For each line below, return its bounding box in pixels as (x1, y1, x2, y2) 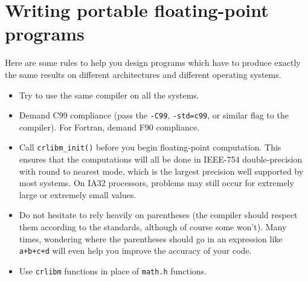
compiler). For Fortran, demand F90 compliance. (19, 120, 200, 133)
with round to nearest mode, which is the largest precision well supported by (19, 164, 304, 177)
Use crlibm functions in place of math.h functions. (19, 264, 207, 277)
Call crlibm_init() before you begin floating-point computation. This (19, 141, 281, 153)
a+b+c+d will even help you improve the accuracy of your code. (19, 244, 252, 257)
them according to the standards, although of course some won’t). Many (19, 220, 287, 233)
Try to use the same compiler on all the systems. (19, 88, 199, 101)
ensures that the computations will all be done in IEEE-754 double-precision (19, 153, 303, 165)
